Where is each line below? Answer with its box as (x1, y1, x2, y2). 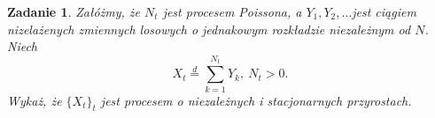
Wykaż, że (7, 91, 62, 109)
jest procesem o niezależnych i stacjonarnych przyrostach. (100, 91, 412, 109)
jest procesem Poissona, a (162, 3, 302, 20)
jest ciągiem (352, 3, 416, 20)
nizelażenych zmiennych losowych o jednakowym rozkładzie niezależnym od (7, 19, 411, 38)
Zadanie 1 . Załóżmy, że (7, 3, 141, 20)
